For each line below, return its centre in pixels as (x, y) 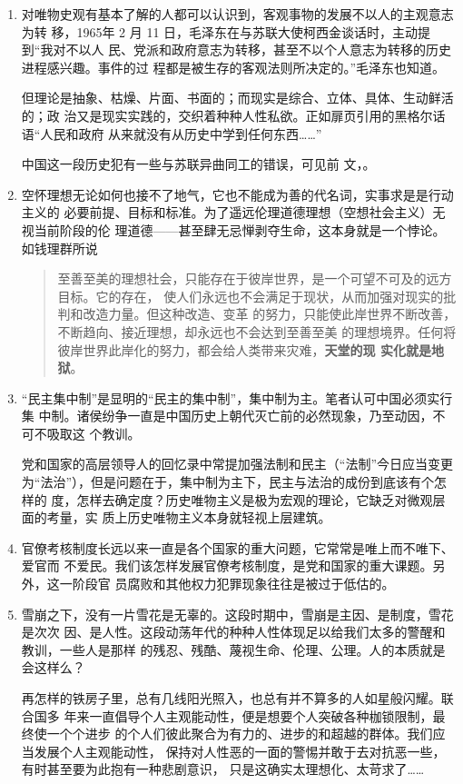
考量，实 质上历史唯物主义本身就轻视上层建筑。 (189, 517)
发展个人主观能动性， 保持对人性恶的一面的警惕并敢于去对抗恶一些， (240, 751)
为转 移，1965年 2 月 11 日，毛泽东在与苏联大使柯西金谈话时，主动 (220, 31)
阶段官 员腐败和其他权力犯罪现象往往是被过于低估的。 (233, 584)
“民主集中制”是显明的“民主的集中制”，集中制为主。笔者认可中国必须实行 (237, 397)
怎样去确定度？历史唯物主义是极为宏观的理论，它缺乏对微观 (255, 499)
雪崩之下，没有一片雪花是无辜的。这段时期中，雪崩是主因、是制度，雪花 (237, 614)
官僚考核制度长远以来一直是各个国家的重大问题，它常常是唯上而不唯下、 (237, 547)
